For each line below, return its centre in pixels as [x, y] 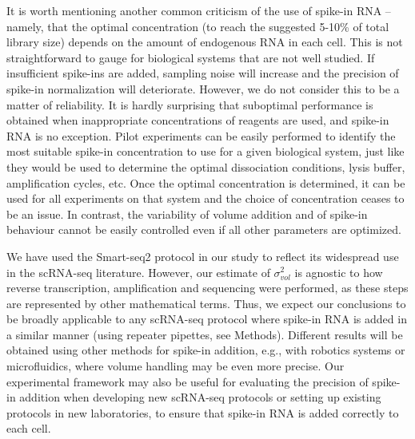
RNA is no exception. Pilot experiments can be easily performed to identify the [201, 135]
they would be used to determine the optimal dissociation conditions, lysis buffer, [206, 166]
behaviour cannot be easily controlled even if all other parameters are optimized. [204, 229]
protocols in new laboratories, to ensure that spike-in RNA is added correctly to [203, 412]
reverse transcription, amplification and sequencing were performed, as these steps [207, 288]
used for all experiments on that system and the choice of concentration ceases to [206, 198]
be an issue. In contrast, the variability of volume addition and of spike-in [187, 214]
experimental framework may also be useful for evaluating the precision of [188, 381]
